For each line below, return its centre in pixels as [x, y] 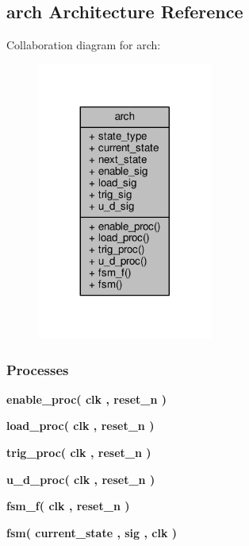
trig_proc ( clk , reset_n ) [79, 453]
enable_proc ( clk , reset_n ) [87, 399]
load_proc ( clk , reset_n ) [80, 426]
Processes [38, 369]
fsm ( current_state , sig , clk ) [92, 532]
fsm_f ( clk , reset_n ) [68, 506]
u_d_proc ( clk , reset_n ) [81, 479]
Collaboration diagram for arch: [84, 45]
